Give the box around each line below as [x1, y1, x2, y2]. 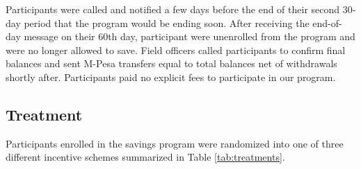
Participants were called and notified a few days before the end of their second [6, 2, 340, 16]
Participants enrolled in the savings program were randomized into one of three [6, 136, 344, 150]
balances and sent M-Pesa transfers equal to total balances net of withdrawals [6, 56, 337, 71]
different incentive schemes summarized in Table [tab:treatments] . [6, 150, 285, 164]
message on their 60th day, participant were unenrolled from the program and [24, 29, 355, 44]
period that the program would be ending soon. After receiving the [24, 15, 310, 30]
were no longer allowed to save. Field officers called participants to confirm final [6, 42, 346, 57]
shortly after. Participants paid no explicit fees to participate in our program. [6, 69, 336, 84]
